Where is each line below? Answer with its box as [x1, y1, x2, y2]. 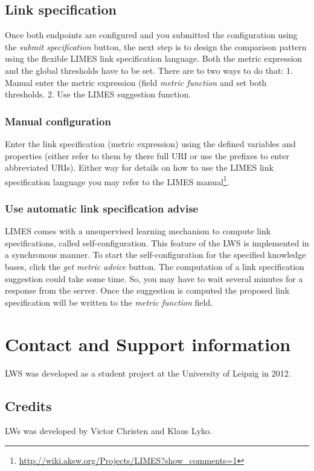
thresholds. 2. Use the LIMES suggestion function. [5, 88, 191, 100]
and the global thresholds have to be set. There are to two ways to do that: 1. [5, 64, 293, 76]
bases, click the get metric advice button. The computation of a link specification [5, 260, 304, 273]
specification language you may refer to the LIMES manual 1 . [5, 173, 229, 188]
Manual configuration [5, 113, 111, 128]
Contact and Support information [5, 331, 291, 356]
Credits [5, 396, 52, 415]
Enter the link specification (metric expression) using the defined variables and [5, 137, 296, 150]
